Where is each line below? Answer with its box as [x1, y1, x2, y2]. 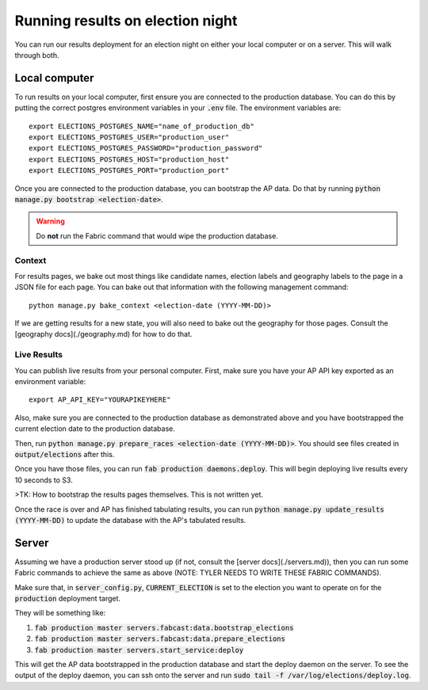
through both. [14, 50, 59, 59]
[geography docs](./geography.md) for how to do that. [14, 330, 193, 339]
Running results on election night [14, 12, 238, 29]
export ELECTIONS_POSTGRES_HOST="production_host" [29, 154, 230, 164]
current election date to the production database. [14, 424, 176, 433]
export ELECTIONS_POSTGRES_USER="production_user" [29, 133, 230, 142]
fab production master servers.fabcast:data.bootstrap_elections [34, 623, 294, 632]
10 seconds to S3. [14, 475, 73, 485]
